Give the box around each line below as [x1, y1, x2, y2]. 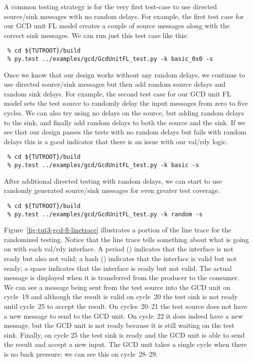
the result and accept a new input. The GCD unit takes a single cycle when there [4, 339, 247, 349]
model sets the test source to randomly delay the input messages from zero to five [4, 98, 248, 108]
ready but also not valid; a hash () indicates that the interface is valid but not [4, 253, 237, 264]
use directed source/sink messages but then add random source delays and [4, 79, 226, 89]
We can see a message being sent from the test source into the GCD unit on [4, 282, 231, 292]
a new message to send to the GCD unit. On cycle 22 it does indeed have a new [4, 310, 243, 321]
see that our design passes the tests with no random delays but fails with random [4, 127, 247, 137]
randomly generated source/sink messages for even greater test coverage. [4, 185, 220, 195]
